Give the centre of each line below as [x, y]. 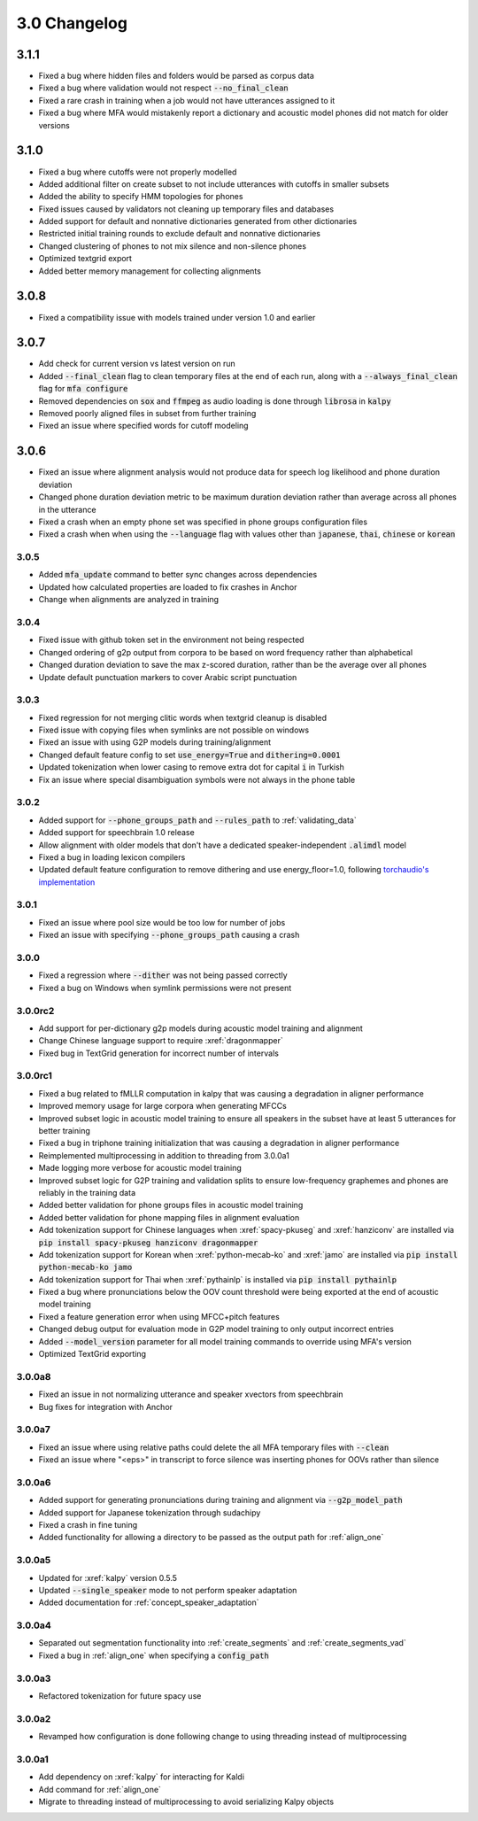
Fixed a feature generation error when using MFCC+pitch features [159, 1316]
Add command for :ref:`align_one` [100, 1789]
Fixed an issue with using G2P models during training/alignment [155, 742]
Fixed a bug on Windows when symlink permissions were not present [165, 988]
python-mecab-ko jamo [85, 1267]
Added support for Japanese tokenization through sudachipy [150, 1512]
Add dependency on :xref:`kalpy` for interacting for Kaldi [142, 1777]
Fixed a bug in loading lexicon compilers [112, 857]
